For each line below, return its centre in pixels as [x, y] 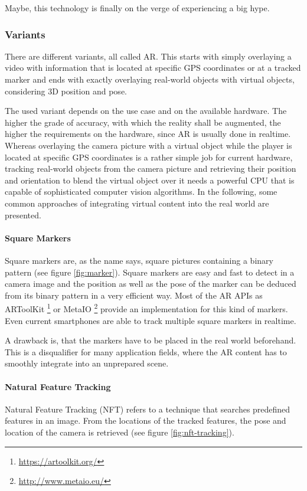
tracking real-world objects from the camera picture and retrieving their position [151, 168]
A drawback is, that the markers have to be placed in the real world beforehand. [151, 340]
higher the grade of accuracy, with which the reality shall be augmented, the [143, 122]
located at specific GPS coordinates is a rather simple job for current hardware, [149, 157]
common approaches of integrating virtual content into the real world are [137, 203]
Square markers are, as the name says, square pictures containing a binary [139, 260]
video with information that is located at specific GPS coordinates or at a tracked [153, 68]
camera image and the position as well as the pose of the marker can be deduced [151, 284]
